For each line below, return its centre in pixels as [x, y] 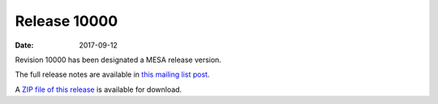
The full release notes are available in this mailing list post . [112, 75]
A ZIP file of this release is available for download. [99, 89]
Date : [24, 45]
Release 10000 [67, 21]
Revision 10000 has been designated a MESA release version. [118, 60]
